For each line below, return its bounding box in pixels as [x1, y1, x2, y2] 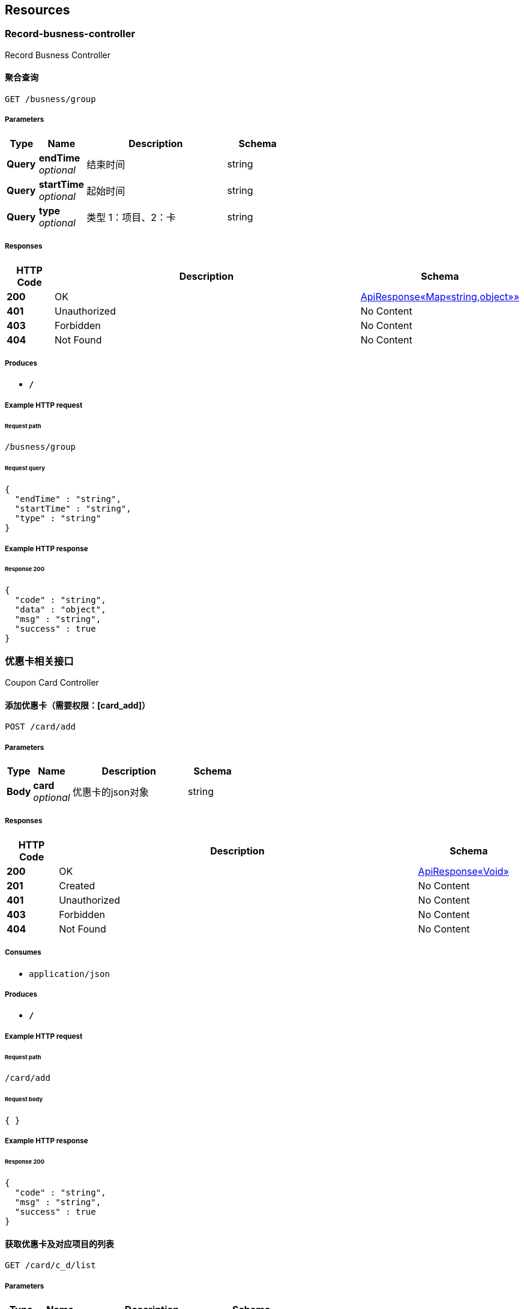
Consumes [5, 948, 41, 957]
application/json [29, 969, 110, 979]
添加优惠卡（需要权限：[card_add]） [5, 700, 150, 710]
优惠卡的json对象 [72, 785, 149, 798]
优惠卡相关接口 [5, 654, 74, 667]
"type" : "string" [14, 513, 101, 524]
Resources [5, 2, 70, 17]
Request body [5, 1096, 43, 1103]
